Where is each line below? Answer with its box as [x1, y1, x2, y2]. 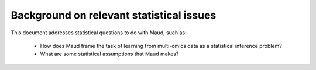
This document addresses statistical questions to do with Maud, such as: [11, 29, 187, 36]
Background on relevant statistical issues [11, 9, 217, 22]
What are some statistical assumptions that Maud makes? [40, 50, 179, 58]
